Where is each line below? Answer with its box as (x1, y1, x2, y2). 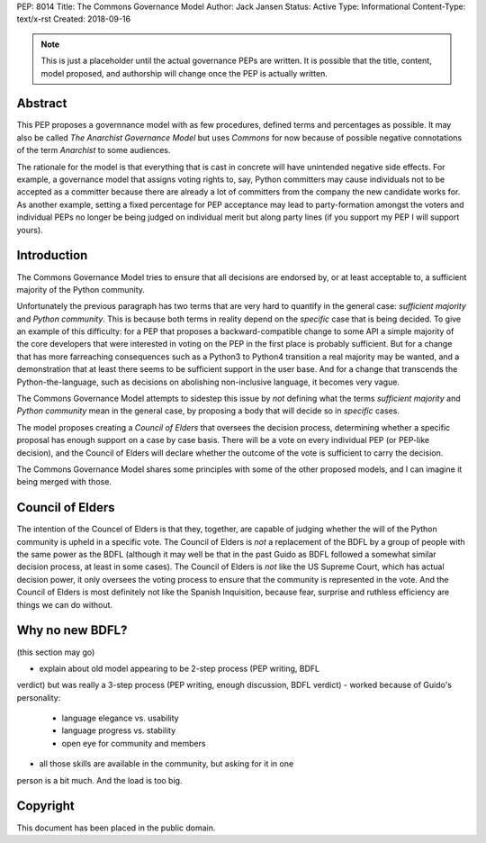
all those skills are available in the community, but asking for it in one (39, 758, 294, 769)
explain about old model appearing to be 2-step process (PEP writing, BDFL (39, 663, 319, 674)
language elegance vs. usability (61, 712, 179, 724)
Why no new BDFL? (16, 622, 128, 639)
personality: (16, 692, 61, 702)
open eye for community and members (61, 738, 206, 748)
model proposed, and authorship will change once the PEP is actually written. (40, 68, 328, 78)
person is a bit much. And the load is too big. (16, 775, 183, 785)
